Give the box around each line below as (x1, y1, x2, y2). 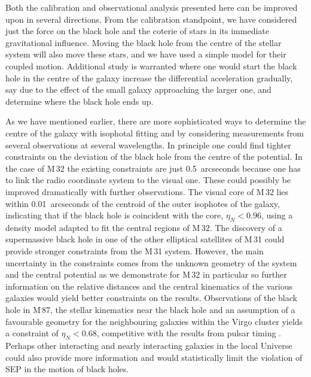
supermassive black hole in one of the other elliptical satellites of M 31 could (5, 233, 285, 245)
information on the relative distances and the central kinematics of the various (5, 279, 292, 292)
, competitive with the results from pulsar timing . (96, 327, 282, 339)
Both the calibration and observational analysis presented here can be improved (5, 1, 298, 13)
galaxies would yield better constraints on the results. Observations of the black (5, 291, 297, 304)
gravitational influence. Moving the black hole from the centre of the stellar (5, 36, 282, 48)
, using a (261, 209, 293, 221)
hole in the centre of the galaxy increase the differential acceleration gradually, (5, 71, 293, 84)
